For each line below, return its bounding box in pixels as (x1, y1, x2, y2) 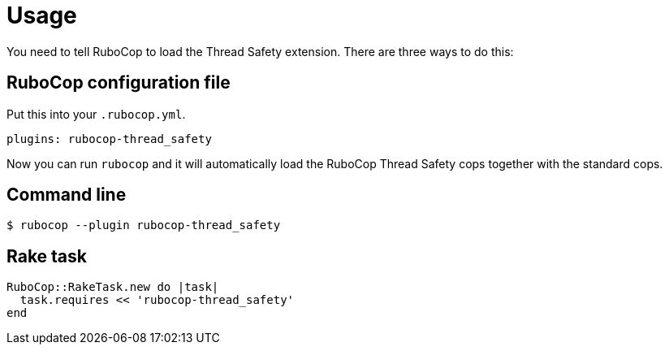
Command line (6, 184, 127, 206)
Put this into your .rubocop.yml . (6, 106, 186, 121)
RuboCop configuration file (6, 72, 231, 93)
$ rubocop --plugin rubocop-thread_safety (6, 219, 281, 232)
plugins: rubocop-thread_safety (6, 132, 212, 145)
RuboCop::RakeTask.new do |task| (6, 280, 219, 294)
